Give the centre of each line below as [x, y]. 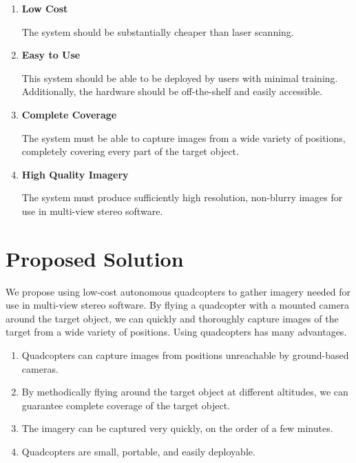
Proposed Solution [95, 258]
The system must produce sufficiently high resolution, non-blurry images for [182, 197]
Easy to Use [51, 55]
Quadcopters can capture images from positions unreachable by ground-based [185, 355]
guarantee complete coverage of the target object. [126, 405]
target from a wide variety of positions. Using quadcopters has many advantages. [176, 332]
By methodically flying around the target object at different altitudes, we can [185, 392]
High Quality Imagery [75, 174]
